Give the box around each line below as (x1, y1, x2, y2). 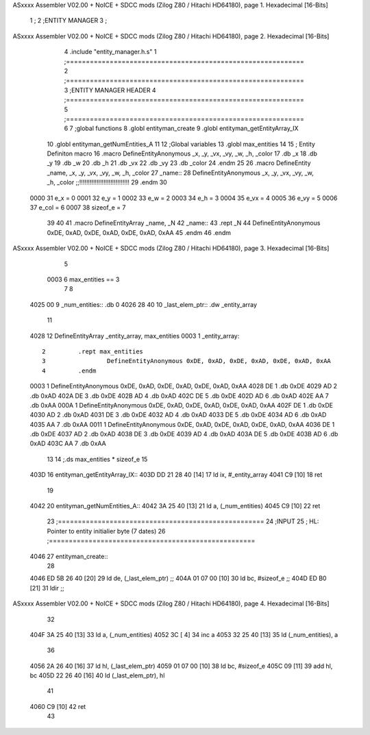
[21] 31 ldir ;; (29, 584, 64, 592)
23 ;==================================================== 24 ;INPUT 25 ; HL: (47, 517, 319, 525)
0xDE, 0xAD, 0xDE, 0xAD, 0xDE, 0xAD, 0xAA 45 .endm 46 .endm (47, 228, 232, 236)
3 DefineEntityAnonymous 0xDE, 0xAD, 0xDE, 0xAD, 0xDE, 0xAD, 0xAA (42, 357, 332, 365)
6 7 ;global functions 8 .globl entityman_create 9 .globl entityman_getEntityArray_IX (64, 124, 299, 133)
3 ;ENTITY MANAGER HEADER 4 (64, 86, 157, 94)
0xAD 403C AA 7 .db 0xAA (29, 439, 106, 448)
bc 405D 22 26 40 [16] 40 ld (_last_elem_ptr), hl (29, 671, 165, 680)
